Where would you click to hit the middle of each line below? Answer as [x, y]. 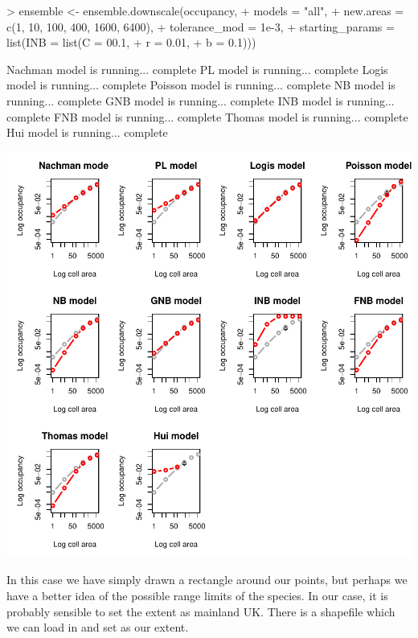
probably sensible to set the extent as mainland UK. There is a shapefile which [201, 611]
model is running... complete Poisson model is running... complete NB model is [201, 85]
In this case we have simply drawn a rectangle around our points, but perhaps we [207, 580]
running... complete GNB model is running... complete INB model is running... [201, 100]
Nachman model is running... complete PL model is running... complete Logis [197, 69]
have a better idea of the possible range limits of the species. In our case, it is [197, 595]
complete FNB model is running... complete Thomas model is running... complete [207, 116]
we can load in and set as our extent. [98, 627]
